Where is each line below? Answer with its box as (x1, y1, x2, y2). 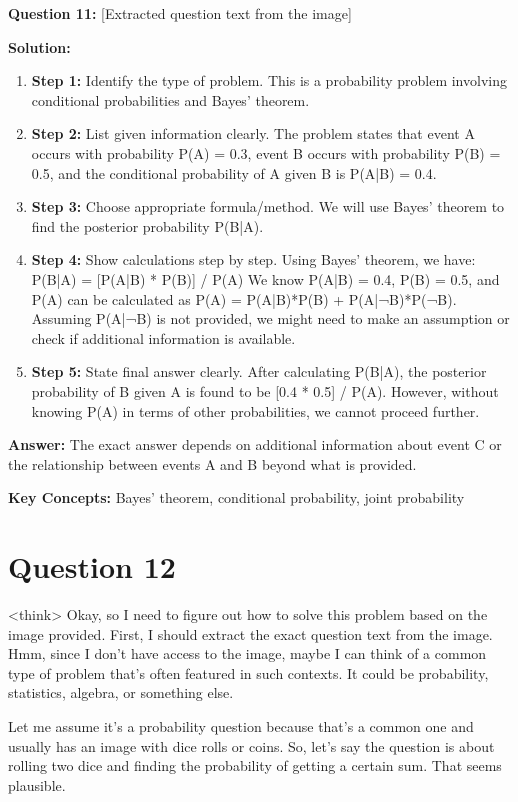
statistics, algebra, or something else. (8, 682, 234, 703)
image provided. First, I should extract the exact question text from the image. (8, 623, 493, 644)
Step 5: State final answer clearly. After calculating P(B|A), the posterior (31, 361, 487, 382)
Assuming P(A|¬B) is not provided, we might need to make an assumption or (31, 308, 510, 329)
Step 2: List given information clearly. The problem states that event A (31, 123, 475, 144)
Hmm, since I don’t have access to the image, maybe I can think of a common (8, 643, 487, 664)
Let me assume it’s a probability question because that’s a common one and (8, 715, 474, 736)
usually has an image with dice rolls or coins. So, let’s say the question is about (8, 735, 495, 756)
